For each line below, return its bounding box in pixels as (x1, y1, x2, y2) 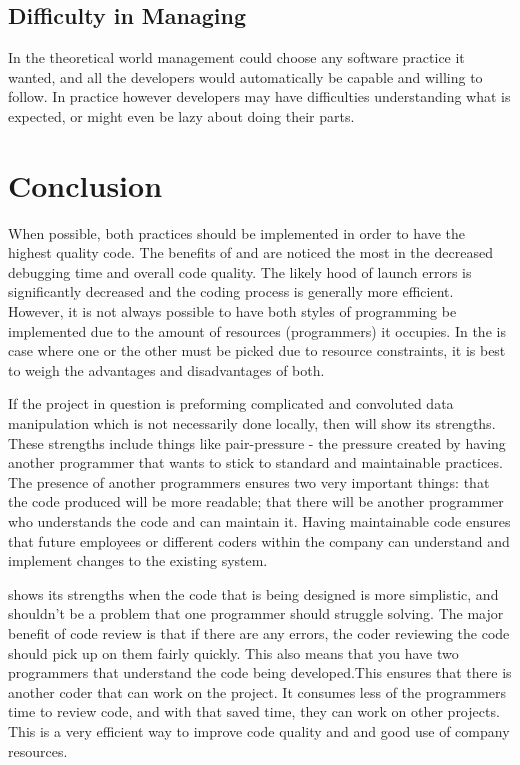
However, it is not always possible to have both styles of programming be (8, 301, 457, 322)
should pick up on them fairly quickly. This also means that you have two (8, 642, 459, 663)
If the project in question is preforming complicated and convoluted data (8, 393, 454, 414)
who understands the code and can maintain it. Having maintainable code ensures (8, 511, 511, 532)
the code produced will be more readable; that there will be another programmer (8, 491, 504, 512)
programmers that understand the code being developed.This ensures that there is (8, 662, 512, 683)
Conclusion (8, 164, 163, 205)
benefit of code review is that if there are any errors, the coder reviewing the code (8, 622, 510, 643)
